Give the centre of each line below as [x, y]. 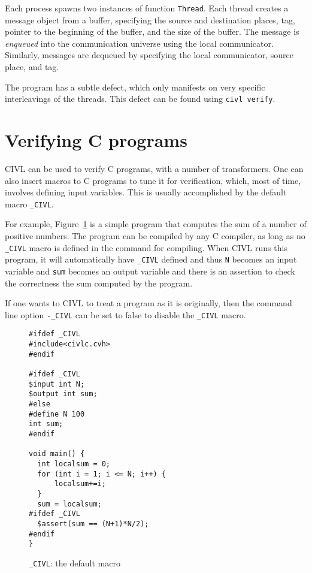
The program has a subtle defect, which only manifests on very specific [135, 87]
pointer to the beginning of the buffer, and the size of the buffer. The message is [152, 31]
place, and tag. [32, 67]
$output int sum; [63, 394]
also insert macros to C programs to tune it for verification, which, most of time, [153, 180]
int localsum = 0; [74, 464]
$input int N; [57, 384]
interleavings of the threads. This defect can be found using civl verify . [140, 99]
